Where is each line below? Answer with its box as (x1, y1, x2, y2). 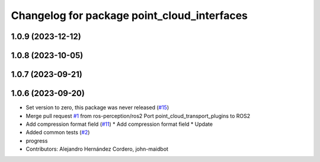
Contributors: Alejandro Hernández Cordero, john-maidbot (25, 145, 169, 153)
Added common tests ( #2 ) (25, 129, 90, 136)
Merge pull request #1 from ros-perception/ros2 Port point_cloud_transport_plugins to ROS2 (25, 112, 251, 119)
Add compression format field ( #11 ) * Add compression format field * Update (25, 120, 213, 128)
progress (25, 137, 48, 144)
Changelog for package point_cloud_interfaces (11, 9, 248, 22)
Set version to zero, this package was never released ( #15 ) (25, 104, 169, 111)
